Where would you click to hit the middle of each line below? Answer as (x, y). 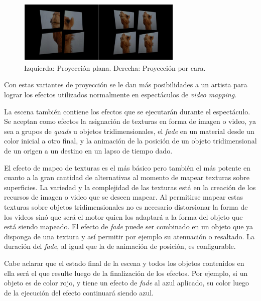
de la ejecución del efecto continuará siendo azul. (79, 292)
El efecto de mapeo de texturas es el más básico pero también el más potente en (127, 167)
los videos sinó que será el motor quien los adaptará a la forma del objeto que (123, 216)
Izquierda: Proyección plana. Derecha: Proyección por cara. (115, 67)
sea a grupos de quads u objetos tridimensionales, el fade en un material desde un (129, 131)
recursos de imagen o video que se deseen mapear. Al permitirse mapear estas (123, 197)
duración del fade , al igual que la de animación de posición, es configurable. (120, 246)
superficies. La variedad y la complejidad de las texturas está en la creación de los (130, 187)
